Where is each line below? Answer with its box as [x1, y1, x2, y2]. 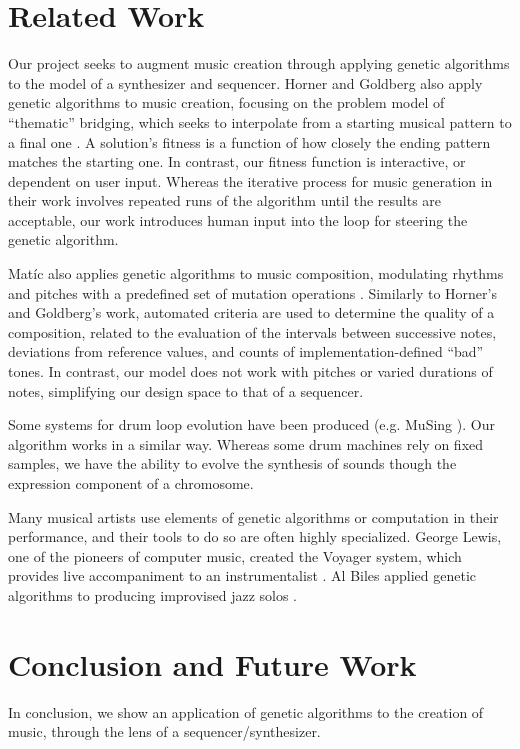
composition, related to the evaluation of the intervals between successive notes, [8, 321, 497, 342]
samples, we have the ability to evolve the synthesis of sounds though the [8, 453, 457, 474]
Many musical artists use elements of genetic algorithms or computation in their [8, 506, 499, 527]
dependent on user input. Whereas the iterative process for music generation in [8, 170, 493, 191]
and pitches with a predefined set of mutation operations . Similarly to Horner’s [8, 282, 497, 303]
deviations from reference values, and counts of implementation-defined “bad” [8, 341, 484, 362]
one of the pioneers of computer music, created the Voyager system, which [8, 545, 462, 566]
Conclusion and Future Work [8, 643, 417, 684]
